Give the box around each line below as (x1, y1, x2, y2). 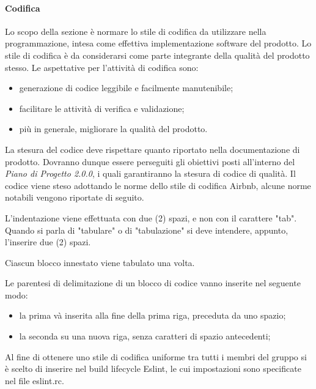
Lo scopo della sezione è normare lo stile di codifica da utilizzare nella (5, 24, 266, 37)
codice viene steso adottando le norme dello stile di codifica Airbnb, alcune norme (5, 179, 311, 191)
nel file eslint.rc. (5, 374, 64, 387)
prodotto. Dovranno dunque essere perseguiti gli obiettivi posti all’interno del (5, 155, 295, 168)
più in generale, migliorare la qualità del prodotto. (19, 122, 208, 135)
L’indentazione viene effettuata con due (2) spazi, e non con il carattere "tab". (5, 211, 297, 224)
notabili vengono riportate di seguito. (5, 191, 144, 204)
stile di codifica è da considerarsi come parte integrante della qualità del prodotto (5, 48, 310, 61)
